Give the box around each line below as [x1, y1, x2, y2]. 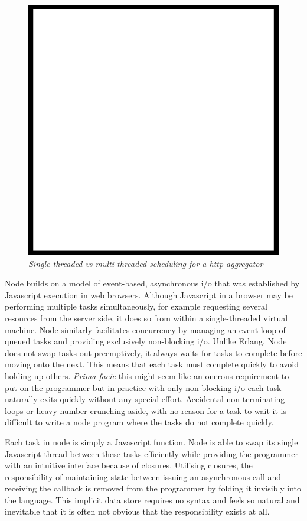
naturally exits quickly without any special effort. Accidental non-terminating [5, 393, 285, 405]
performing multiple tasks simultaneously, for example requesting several [5, 300, 267, 312]
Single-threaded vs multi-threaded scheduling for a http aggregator [28, 257, 263, 269]
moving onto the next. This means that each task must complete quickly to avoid [5, 358, 299, 370]
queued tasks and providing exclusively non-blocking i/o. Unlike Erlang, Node [5, 335, 287, 347]
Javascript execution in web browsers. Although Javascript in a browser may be [5, 288, 293, 301]
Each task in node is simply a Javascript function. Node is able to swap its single [5, 435, 298, 448]
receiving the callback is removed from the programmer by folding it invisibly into [5, 482, 302, 494]
